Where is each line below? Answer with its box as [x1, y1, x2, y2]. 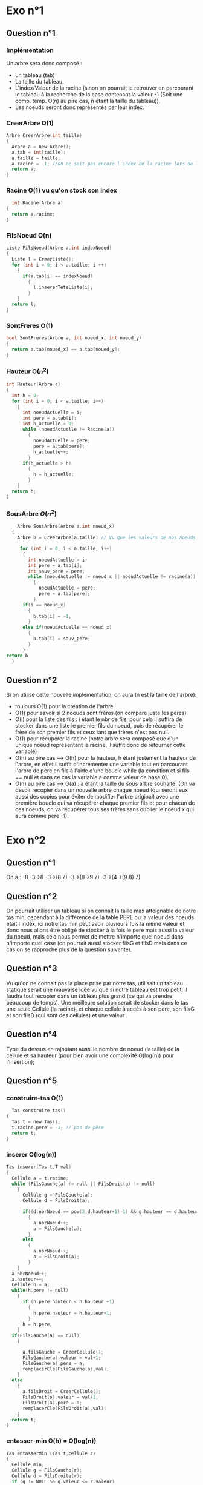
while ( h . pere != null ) [11, 1287, 69, 1294]
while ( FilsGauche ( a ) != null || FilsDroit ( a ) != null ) [11, 1181, 155, 1187]
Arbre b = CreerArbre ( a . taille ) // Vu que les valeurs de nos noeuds [17, 534, 196, 541]
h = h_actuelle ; [33, 471, 74, 477]
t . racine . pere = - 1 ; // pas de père [11, 1125, 104, 1131]
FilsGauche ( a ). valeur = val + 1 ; [22, 1355, 101, 1361]
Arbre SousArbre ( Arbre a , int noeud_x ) [17, 523, 115, 530]
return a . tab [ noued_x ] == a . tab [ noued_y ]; [11, 346, 120, 352]
